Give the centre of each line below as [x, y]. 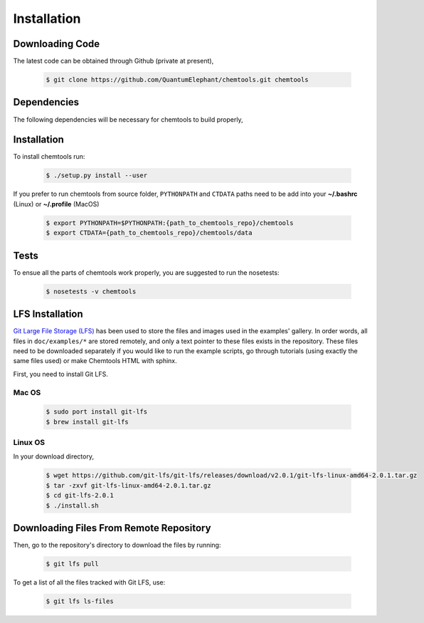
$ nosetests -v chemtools [91, 291]
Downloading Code [57, 44]
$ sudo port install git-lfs [97, 412]
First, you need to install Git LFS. [60, 374]
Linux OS [29, 443]
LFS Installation [48, 314]
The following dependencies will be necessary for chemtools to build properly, [128, 119]
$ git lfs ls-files [80, 601]
